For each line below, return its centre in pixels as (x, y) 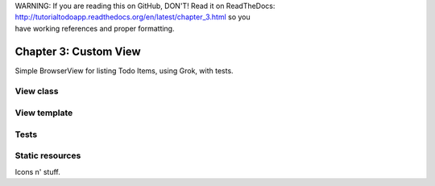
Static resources (48, 155)
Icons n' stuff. (37, 172)
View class (37, 91)
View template (44, 113)
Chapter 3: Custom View (78, 51)
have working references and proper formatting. (95, 28)
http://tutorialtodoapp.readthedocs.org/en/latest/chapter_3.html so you (133, 17)
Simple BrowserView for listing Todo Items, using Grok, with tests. (124, 70)
